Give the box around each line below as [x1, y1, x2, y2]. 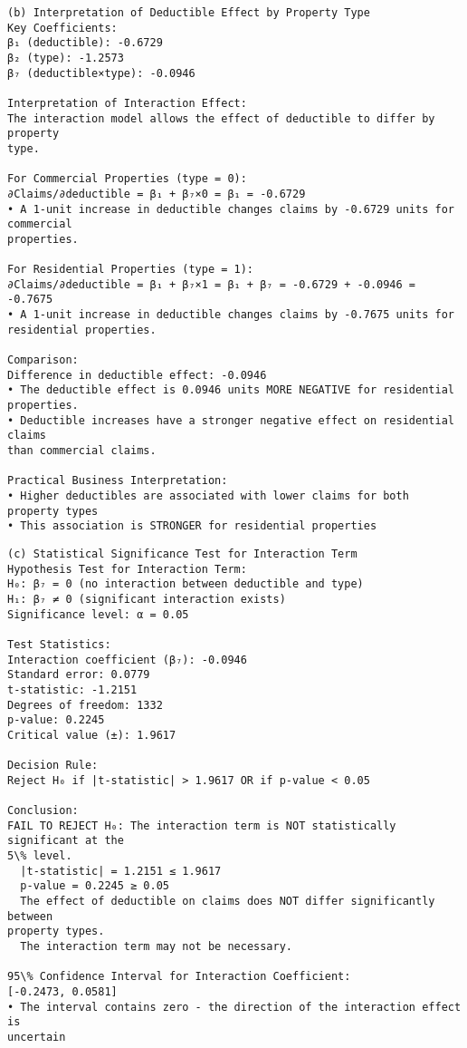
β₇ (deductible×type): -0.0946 [7, 66, 195, 80]
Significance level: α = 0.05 [7, 607, 189, 621]
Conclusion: [7, 804, 79, 818]
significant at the [7, 834, 124, 848]
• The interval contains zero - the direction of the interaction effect [7, 1000, 462, 1014]
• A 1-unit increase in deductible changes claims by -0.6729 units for [7, 202, 454, 216]
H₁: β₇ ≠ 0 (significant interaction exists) [7, 592, 286, 606]
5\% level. [7, 849, 72, 863]
